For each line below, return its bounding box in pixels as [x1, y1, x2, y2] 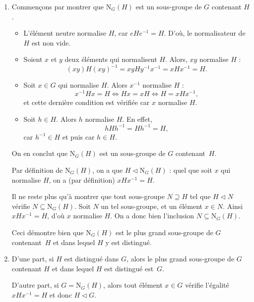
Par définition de [11, 165, 63, 175]
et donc [49, 289, 72, 300]
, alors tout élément [103, 280, 163, 290]
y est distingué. [105, 237, 152, 247]
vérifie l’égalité [185, 280, 229, 290]
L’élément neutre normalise [23, 28, 106, 38]
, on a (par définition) [49, 174, 115, 185]
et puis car [62, 131, 95, 142]
